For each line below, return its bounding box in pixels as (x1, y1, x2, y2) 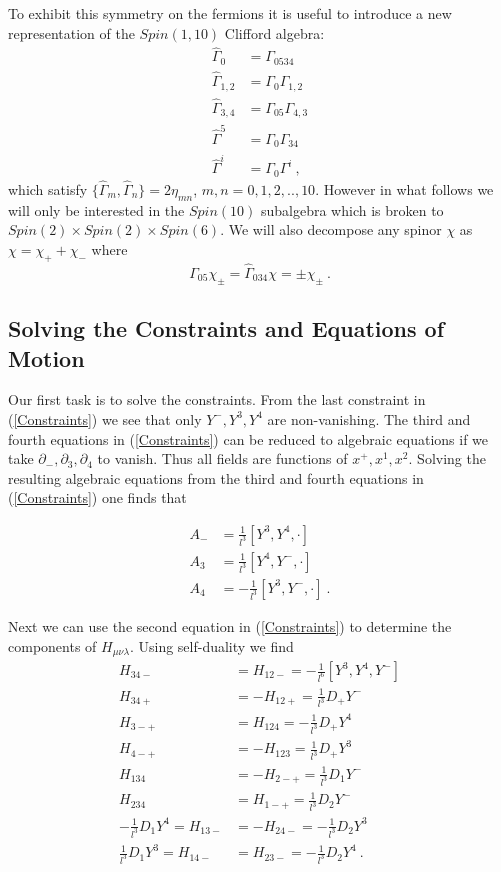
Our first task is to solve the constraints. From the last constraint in (8, 389, 426, 410)
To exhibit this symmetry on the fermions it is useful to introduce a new (8, 3, 452, 23)
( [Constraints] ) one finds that (8, 487, 187, 508)
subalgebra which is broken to (260, 199, 444, 220)
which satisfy (8, 178, 88, 199)
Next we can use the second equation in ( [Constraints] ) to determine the (8, 615, 452, 636)
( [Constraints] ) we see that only (8, 408, 202, 429)
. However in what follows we (315, 178, 494, 199)
